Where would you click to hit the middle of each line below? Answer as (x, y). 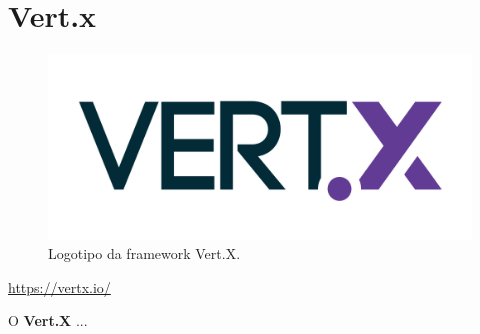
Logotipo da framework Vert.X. (144, 253)
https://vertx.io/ (59, 286)
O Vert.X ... (48, 320)
